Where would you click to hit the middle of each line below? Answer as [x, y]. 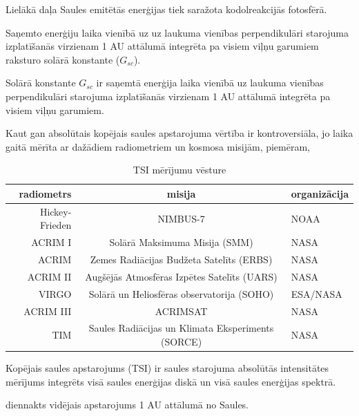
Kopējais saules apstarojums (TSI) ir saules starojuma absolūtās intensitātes [167, 368]
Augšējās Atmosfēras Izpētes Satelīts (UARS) [181, 276]
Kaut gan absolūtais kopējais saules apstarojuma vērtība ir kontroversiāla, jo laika [179, 133]
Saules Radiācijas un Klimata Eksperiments [181, 328]
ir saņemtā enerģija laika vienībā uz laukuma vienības [210, 83]
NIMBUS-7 [181, 218]
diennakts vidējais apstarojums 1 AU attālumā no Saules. [127, 405]
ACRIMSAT [181, 311]
